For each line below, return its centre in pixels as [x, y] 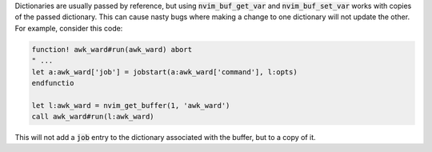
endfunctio [53, 83]
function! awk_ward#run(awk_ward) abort [112, 49]
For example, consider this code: [69, 28]
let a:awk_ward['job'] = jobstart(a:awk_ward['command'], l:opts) [164, 72]
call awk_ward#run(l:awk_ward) [93, 117]
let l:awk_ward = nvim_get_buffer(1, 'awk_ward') [131, 105]
